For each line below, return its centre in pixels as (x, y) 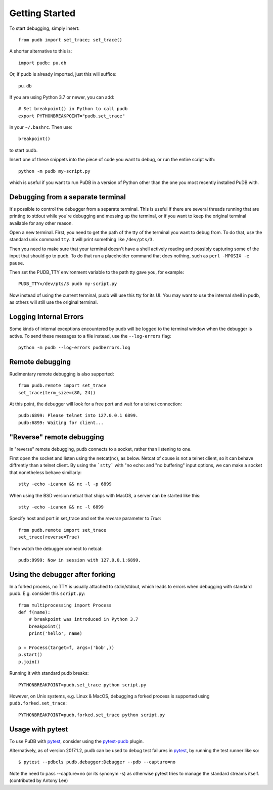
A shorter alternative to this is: (41, 51)
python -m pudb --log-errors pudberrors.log (75, 347)
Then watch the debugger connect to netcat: (56, 548)
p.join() (29, 662)
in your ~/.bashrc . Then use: (41, 127)
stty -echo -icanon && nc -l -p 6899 (65, 484)
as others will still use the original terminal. (54, 302)
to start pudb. (24, 150)
